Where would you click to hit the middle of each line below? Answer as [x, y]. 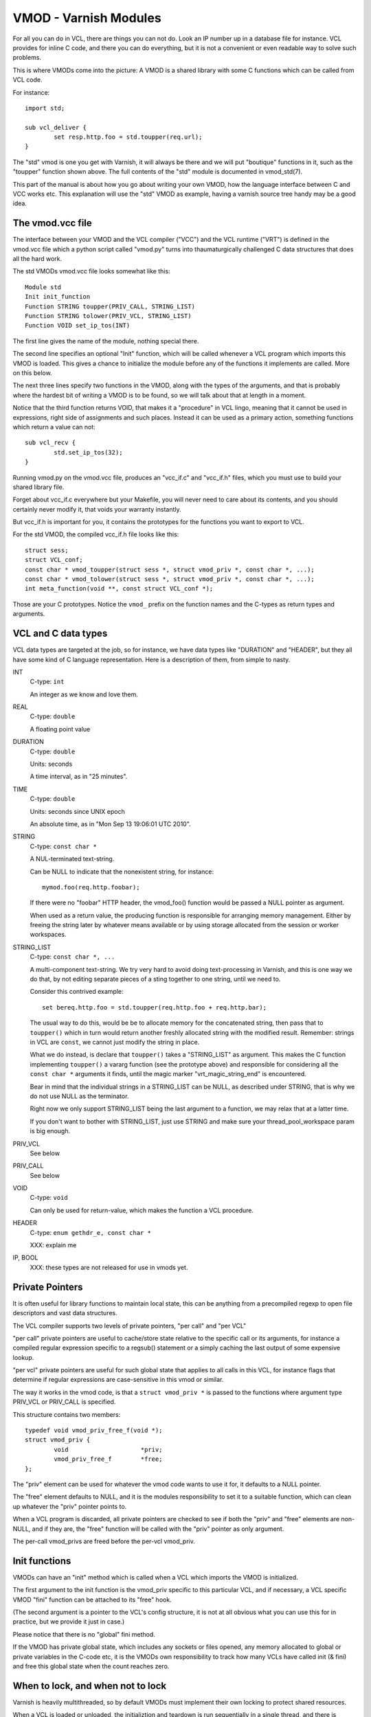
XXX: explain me [53, 1245]
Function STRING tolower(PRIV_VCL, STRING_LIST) [108, 316]
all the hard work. [37, 259]
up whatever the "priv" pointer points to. [70, 1506]
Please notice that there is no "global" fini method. [84, 1634]
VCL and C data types [60, 634]
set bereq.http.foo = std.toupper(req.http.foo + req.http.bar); [155, 1007]
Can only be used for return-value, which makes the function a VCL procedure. [142, 1210]
